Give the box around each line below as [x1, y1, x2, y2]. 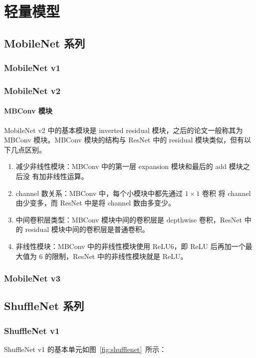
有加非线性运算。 [32, 171, 88, 181]
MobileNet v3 [4, 272, 61, 284]
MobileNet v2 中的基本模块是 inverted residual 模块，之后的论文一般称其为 [4, 124, 243, 135]
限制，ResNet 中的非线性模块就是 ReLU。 [52, 250, 188, 261]
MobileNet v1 [4, 61, 61, 74]
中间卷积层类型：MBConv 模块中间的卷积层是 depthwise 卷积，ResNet [15, 214, 242, 224]
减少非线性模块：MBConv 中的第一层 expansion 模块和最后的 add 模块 [15, 161, 243, 171]
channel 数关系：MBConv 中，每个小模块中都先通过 [15, 187, 183, 198]
